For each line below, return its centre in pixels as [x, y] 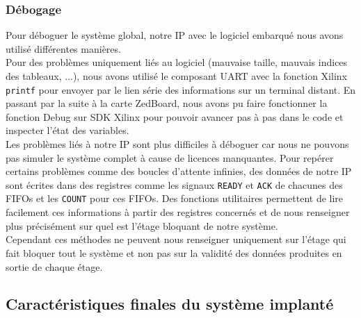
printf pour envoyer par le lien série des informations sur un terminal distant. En [181, 89]
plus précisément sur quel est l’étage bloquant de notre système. [142, 225]
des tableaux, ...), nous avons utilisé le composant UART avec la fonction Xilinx [176, 76]
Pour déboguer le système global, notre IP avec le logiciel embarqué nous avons [175, 35]
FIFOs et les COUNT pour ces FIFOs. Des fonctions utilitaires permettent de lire [175, 198]
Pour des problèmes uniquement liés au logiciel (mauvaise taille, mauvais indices [177, 62]
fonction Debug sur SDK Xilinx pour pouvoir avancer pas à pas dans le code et [175, 116]
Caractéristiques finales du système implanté [170, 304]
